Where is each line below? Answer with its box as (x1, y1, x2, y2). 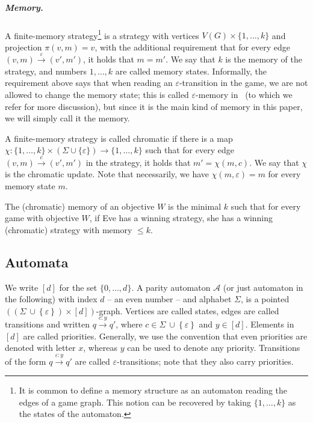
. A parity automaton (131, 281, 211, 293)
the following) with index (5, 293, 98, 305)
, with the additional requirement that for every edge (95, 40, 290, 53)
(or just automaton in (223, 281, 303, 293)
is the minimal (168, 199, 222, 212)
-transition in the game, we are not (179, 76, 308, 89)
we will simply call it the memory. (5, 112, 130, 124)
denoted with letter (5, 341, 76, 354)
